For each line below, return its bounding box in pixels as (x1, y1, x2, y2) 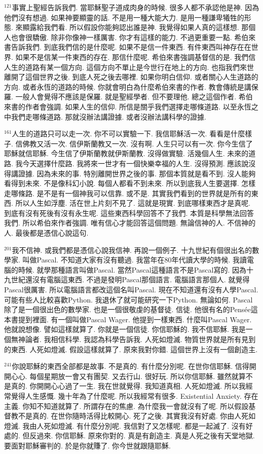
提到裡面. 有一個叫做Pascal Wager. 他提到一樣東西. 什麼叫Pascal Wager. (18, 314, 252, 324)
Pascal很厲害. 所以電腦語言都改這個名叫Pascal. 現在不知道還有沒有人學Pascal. (4, 284, 258, 295)
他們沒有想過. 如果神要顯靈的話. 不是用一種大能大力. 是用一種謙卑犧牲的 (4, 12, 244, 22)
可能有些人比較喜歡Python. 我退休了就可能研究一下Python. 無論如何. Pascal (4, 294, 253, 305)
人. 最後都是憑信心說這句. (4, 228, 89, 238)
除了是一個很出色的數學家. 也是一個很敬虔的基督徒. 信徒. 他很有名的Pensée (4, 304, 251, 315)
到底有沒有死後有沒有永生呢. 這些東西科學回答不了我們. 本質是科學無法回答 (4, 207, 254, 218)
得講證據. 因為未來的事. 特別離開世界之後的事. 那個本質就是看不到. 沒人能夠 (4, 168, 256, 178)
